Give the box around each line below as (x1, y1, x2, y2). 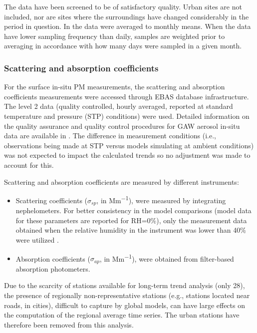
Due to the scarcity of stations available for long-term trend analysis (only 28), (4, 280, 245, 291)
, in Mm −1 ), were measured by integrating (96, 194, 226, 205)
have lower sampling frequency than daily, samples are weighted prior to (4, 30, 225, 41)
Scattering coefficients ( (15, 195, 88, 205)
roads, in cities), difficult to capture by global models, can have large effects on (4, 300, 245, 310)
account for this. (4, 159, 54, 170)
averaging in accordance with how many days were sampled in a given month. (4, 40, 242, 51)
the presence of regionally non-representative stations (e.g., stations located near (4, 290, 250, 300)
